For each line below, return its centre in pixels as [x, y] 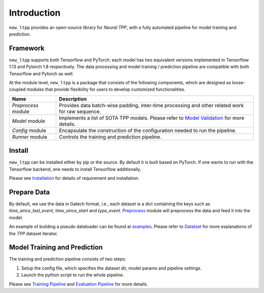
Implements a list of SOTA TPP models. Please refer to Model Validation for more [152, 118]
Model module [29, 121]
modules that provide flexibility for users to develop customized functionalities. [106, 89]
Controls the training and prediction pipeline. [110, 137]
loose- [239, 83]
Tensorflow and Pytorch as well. [41, 73]
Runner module [30, 137]
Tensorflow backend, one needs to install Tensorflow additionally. [75, 169]
